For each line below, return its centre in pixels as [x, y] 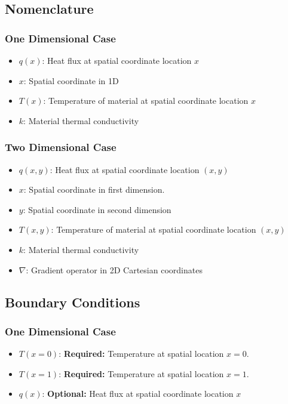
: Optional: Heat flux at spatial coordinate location [138, 394]
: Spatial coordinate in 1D [71, 80]
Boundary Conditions [73, 302]
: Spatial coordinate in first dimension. [94, 189]
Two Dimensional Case [61, 147]
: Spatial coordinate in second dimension [97, 209]
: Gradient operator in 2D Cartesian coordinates [114, 269]
